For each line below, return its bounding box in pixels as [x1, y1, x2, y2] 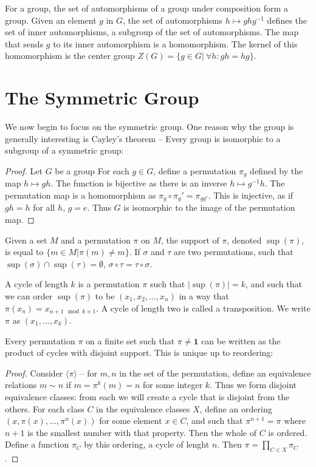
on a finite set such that [86, 334, 175, 347]
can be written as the [201, 334, 281, 347]
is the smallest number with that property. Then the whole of [27, 426, 256, 438]
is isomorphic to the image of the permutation [123, 201, 295, 214]
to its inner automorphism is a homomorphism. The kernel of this [53, 37, 298, 50]
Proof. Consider [5, 366, 63, 379]
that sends [5, 37, 44, 50]
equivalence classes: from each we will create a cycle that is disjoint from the [5, 390, 290, 403]
